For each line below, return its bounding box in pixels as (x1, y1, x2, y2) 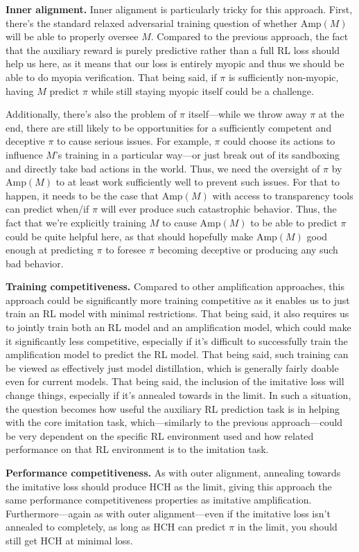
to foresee (105, 242, 146, 257)
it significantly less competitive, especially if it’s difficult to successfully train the (6, 333, 348, 348)
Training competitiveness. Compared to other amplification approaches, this (6, 279, 344, 294)
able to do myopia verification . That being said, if (6, 69, 217, 84)
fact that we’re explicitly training (6, 215, 147, 229)
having (6, 83, 34, 98)
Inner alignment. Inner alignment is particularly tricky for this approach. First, (6, 2, 353, 16)
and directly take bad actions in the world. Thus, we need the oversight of (6, 161, 320, 175)
